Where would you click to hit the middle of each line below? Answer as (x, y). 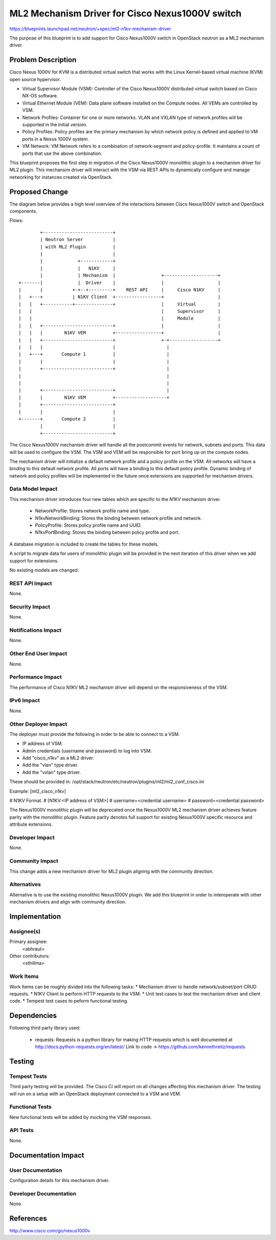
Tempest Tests (28, 1076)
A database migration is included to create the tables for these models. (84, 544)
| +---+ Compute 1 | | (94, 354)
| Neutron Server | (78, 239)
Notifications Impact (36, 630)
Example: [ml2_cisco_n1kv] (38, 791)
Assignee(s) (25, 931)
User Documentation (36, 1170)
